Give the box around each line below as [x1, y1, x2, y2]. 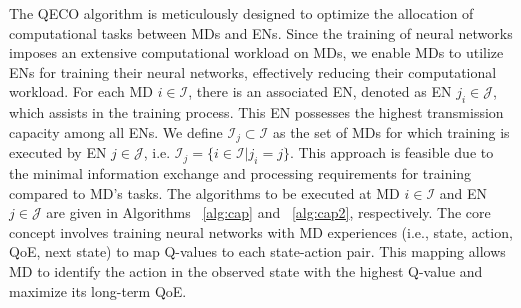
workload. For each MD [9, 81, 153, 102]
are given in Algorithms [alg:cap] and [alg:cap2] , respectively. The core [46, 202, 491, 223]
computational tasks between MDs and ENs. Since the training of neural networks [9, 22, 513, 43]
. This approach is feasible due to [289, 142, 494, 163]
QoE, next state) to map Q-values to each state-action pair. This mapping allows [9, 241, 506, 262]
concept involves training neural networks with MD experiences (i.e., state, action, [9, 221, 513, 242]
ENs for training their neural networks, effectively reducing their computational [9, 61, 497, 82]
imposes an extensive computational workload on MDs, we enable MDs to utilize [9, 42, 504, 63]
